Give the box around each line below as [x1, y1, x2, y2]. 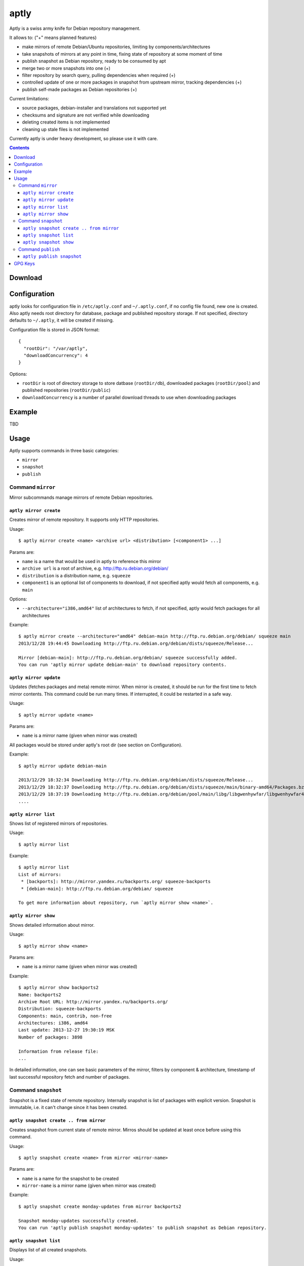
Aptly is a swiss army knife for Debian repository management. [9, 25, 141, 31]
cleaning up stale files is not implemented [22, 126, 109, 132]
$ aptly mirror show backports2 [18, 985, 99, 991]
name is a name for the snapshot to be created [22, 1175, 119, 1181]
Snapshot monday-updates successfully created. [18, 1218, 139, 1223]
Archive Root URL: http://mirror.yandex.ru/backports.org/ [18, 999, 168, 1005]
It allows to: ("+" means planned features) [9, 34, 97, 41]
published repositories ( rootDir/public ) [22, 387, 111, 393]
